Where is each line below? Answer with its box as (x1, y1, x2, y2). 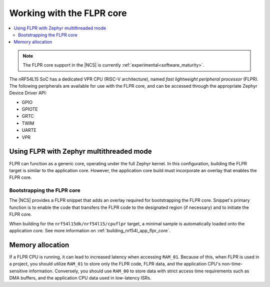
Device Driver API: (9, 90, 47, 96)
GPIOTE (21, 106, 38, 112)
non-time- (221, 261, 242, 267)
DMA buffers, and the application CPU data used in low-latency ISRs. (9, 275, 151, 281)
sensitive (9, 268, 28, 274)
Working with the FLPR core (9, 8, 127, 19)
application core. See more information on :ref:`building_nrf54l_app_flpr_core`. (9, 228, 171, 234)
